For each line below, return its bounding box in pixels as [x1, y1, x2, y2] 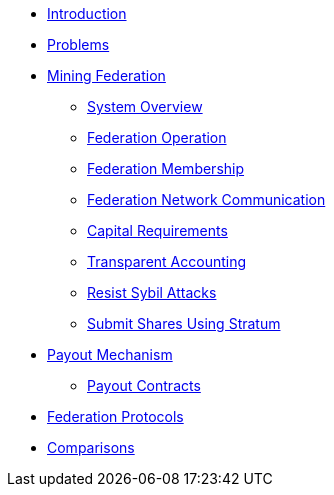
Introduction [47, 5, 127, 22]
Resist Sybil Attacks [87, 284, 217, 301]
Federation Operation [87, 129, 227, 146]
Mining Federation [47, 67, 166, 84]
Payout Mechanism [47, 346, 173, 363]
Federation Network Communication [87, 191, 326, 208]
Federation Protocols [47, 408, 184, 425]
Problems [47, 36, 110, 53]
